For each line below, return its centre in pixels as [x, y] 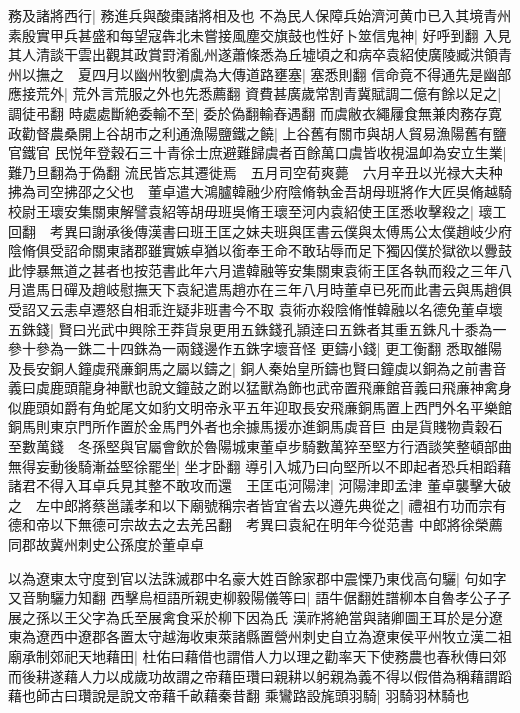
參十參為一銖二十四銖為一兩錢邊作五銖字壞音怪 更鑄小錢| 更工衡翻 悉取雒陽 [255, 348]
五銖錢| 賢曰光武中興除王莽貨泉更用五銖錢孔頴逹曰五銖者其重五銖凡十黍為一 [257, 328]
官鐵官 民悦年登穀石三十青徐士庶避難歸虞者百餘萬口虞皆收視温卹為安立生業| [257, 152]
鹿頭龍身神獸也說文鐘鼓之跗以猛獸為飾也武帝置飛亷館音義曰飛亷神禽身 [280, 387]
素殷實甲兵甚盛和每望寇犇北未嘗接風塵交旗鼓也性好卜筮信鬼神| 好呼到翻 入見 [260, 34]
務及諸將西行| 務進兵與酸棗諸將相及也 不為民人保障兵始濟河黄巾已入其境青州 [260, 15]
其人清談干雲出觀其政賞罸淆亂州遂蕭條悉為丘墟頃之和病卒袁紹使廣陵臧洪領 [253, 54]
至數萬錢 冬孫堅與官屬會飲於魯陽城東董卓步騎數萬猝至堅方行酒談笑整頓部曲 [260, 446]
